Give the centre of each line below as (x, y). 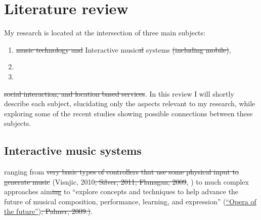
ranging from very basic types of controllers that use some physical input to (121, 172)
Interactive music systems (73, 150)
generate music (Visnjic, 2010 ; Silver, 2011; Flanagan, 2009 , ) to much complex (126, 181)
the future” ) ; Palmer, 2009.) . (48, 211)
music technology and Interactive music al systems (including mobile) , (123, 49)
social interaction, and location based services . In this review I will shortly (119, 93)
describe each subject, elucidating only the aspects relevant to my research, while (130, 103)
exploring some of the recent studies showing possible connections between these (128, 113)
